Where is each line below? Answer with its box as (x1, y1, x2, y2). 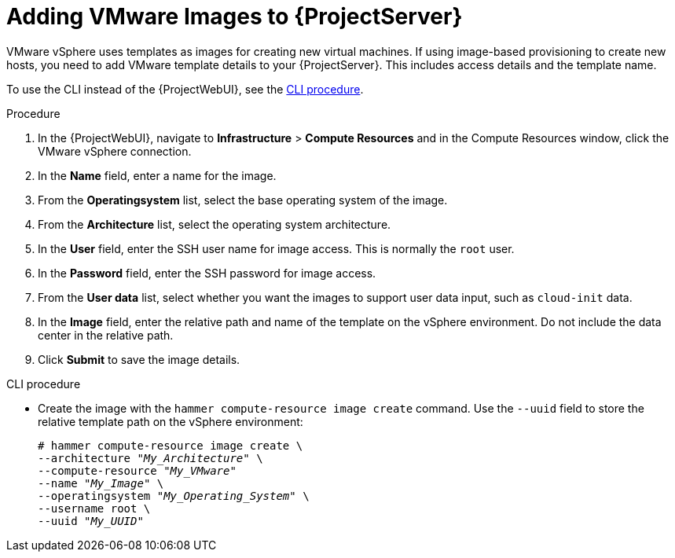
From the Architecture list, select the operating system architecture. (38, 217, 391, 231)
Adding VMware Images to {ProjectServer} (6, 3, 463, 30)
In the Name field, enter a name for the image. (38, 168, 277, 182)
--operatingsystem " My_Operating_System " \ (38, 489, 310, 502)
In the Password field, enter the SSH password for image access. (38, 266, 376, 280)
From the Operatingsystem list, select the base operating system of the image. (38, 193, 448, 207)
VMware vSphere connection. (38, 144, 192, 158)
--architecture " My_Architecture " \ (38, 451, 263, 464)
